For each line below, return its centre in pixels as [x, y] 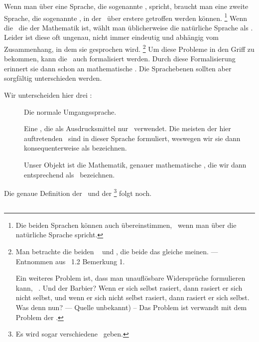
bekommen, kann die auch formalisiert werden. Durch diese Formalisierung [120, 59]
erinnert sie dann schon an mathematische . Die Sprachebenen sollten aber [118, 68]
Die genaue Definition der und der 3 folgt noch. [78, 192]
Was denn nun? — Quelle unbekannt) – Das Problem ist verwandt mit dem [131, 307]
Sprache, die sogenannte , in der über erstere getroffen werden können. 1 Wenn [126, 17]
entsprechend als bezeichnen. [69, 174]
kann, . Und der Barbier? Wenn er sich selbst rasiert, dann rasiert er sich [129, 287]
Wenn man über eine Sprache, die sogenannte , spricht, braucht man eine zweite [126, 6]
